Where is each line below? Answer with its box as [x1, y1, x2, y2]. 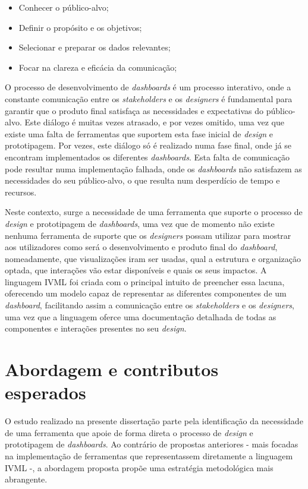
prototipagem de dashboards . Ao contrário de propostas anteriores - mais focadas [5, 438, 298, 450]
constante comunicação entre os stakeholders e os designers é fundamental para [5, 92, 293, 105]
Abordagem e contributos [5, 357, 219, 381]
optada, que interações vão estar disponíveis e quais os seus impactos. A [5, 264, 267, 276]
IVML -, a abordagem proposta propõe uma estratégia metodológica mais [5, 461, 274, 474]
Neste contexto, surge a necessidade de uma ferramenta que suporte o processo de [5, 206, 303, 218]
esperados [5, 380, 86, 405]
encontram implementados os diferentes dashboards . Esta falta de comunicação [5, 150, 290, 163]
